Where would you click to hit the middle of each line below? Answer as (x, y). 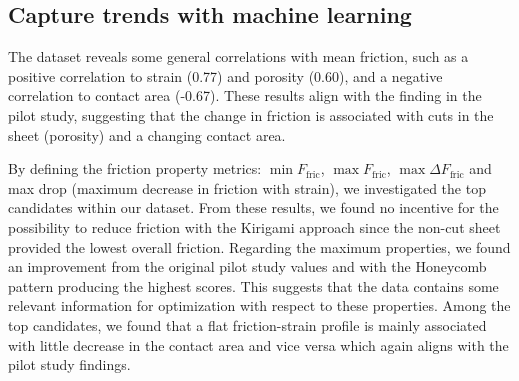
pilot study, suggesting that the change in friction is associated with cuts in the (251, 114)
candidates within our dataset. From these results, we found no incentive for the (253, 207)
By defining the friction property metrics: (135, 168)
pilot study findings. (69, 364)
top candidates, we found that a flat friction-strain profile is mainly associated (247, 324)
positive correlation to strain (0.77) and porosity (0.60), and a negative (225, 75)
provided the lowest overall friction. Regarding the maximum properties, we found (259, 246)
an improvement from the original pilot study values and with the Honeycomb (247, 266)
